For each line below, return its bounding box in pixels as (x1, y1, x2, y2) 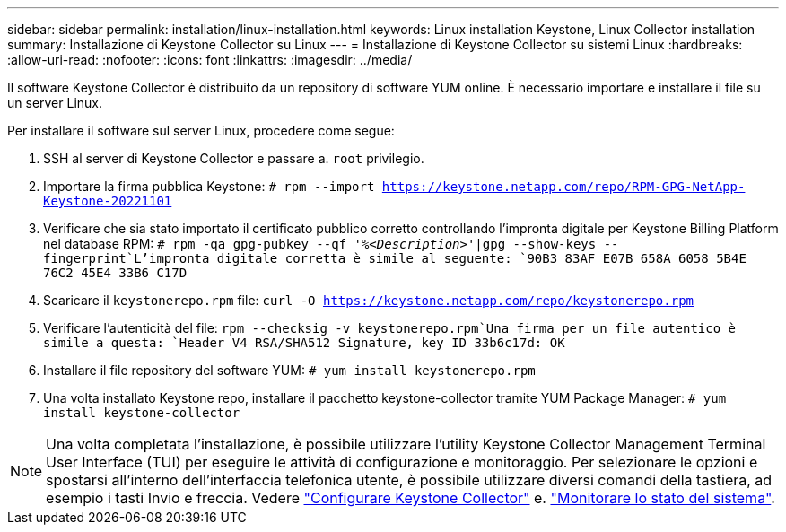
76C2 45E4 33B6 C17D (43, 266, 188, 280)
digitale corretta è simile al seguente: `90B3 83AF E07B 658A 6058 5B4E (216, 251, 747, 266)
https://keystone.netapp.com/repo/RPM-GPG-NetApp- (381, 179, 746, 194)
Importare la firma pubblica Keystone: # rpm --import (43, 179, 375, 194)
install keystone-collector (43, 406, 240, 420)
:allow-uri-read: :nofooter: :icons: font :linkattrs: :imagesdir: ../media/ (7, 52, 413, 67)
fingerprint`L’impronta (43, 251, 210, 266)
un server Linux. (7, 95, 103, 110)
